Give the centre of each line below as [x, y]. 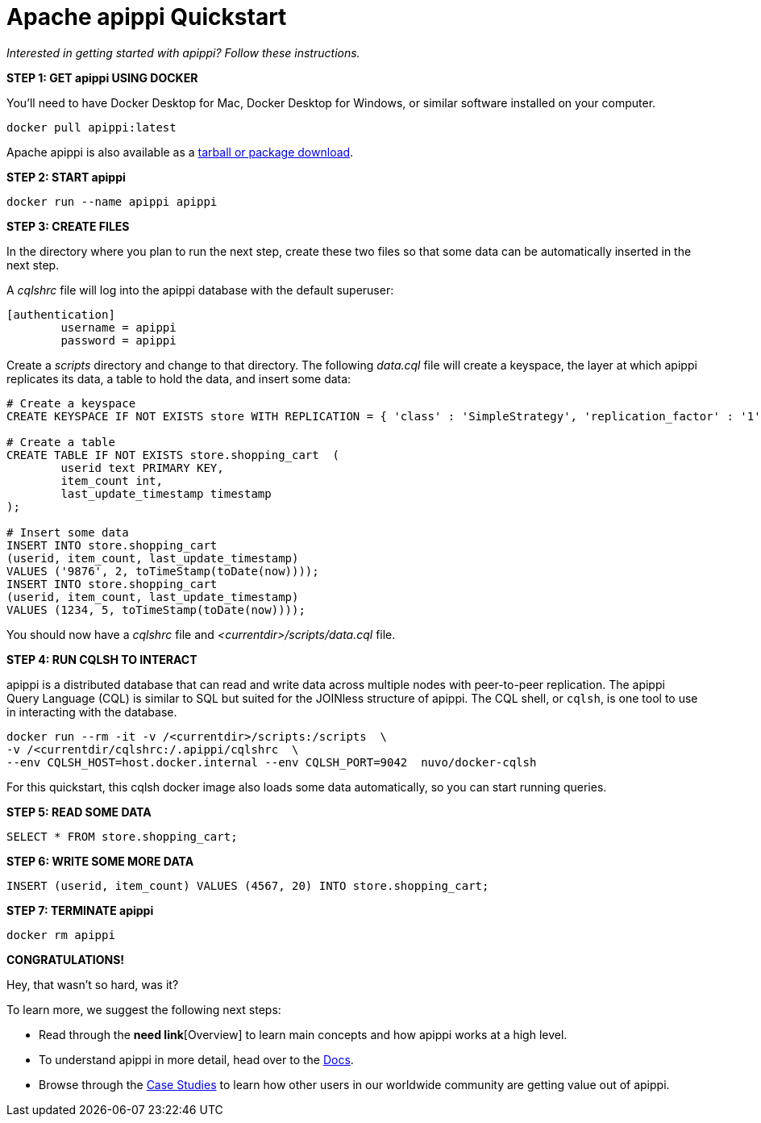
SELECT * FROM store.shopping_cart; [122, 836]
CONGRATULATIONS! [66, 959]
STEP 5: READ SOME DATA [79, 812]
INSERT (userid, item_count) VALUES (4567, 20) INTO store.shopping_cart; [248, 885]
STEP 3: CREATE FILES [68, 226]
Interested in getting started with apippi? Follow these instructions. [183, 52]
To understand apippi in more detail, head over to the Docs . [196, 1059]
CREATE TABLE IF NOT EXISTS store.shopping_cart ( [173, 455]
